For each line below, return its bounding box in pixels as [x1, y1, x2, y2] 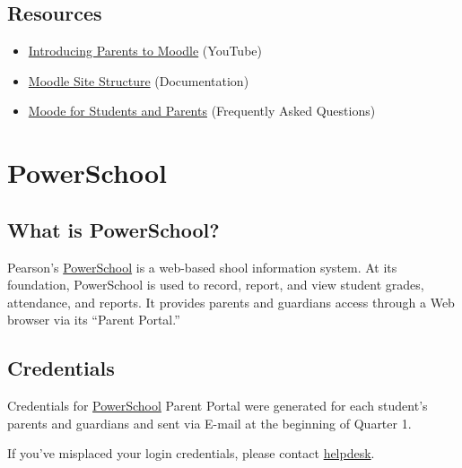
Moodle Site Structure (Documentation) [28, 71, 249, 90]
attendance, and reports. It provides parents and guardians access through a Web [7, 292, 455, 311]
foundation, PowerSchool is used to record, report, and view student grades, [7, 275, 424, 294]
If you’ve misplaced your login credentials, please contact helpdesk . [7, 444, 375, 463]
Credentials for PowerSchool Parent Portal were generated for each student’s [7, 396, 428, 415]
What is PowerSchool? [7, 215, 220, 243]
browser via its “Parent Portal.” [7, 310, 180, 329]
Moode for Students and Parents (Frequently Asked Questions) [28, 101, 376, 120]
